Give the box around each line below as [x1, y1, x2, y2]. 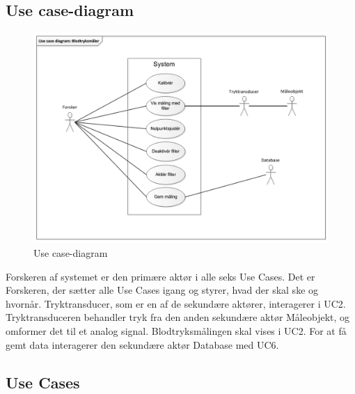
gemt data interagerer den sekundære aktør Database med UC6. [6, 337, 279, 352]
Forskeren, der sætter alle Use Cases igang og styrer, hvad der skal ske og [6, 283, 319, 297]
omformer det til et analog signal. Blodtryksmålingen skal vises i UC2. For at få [6, 324, 347, 338]
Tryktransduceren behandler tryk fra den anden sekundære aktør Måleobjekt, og [6, 310, 350, 324]
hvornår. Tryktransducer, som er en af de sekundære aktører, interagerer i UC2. [6, 296, 346, 310]
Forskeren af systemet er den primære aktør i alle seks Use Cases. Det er [6, 269, 315, 283]
